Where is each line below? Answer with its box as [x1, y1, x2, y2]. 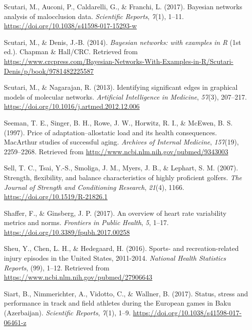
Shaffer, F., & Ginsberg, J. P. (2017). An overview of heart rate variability [4, 207, 227, 218]
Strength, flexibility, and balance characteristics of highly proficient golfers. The [4, 172, 242, 182]
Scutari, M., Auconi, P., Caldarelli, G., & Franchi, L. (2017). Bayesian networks [4, 1, 243, 11]
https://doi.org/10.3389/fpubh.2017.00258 [4, 227, 130, 237]
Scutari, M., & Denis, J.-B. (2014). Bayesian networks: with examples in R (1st [4, 37, 241, 47]
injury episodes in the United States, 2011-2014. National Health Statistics [4, 253, 226, 263]
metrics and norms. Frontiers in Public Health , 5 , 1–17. [4, 217, 169, 227]
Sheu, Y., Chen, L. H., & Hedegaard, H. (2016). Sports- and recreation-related [4, 243, 239, 253]
